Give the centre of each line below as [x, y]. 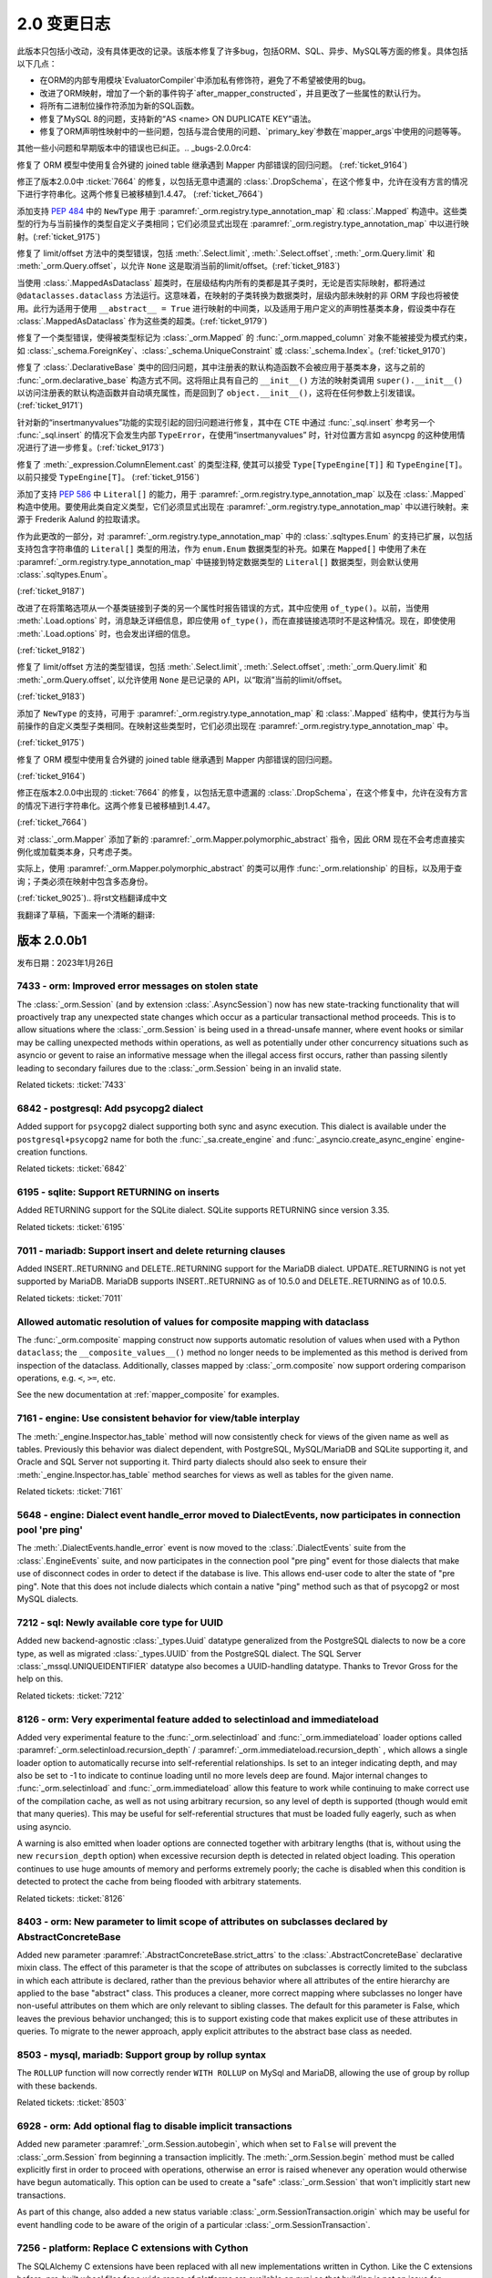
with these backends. [57, 2086]
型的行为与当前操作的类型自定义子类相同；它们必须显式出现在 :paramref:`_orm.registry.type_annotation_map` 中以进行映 [243, 224]
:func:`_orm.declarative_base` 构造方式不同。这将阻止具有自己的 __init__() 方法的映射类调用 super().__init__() [240, 380]
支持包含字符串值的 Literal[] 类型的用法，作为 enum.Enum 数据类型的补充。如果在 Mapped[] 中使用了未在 [222, 549]
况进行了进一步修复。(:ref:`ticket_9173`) [91, 447]
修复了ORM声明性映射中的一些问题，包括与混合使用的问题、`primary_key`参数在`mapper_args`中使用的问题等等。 [253, 131]
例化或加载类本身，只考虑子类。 [77, 852]
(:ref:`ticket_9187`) [51, 591]
